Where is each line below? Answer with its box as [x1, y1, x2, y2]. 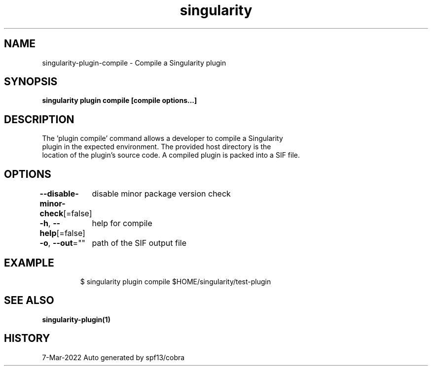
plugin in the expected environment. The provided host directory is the [42, 142, 271, 151]
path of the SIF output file [92, 238, 187, 248]
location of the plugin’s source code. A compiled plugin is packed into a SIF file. [42, 151, 300, 160]
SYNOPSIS [4, 75, 58, 88]
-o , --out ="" [39, 238, 86, 248]
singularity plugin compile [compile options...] [42, 96, 197, 105]
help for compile [92, 218, 152, 229]
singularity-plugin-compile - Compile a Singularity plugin [42, 58, 226, 67]
